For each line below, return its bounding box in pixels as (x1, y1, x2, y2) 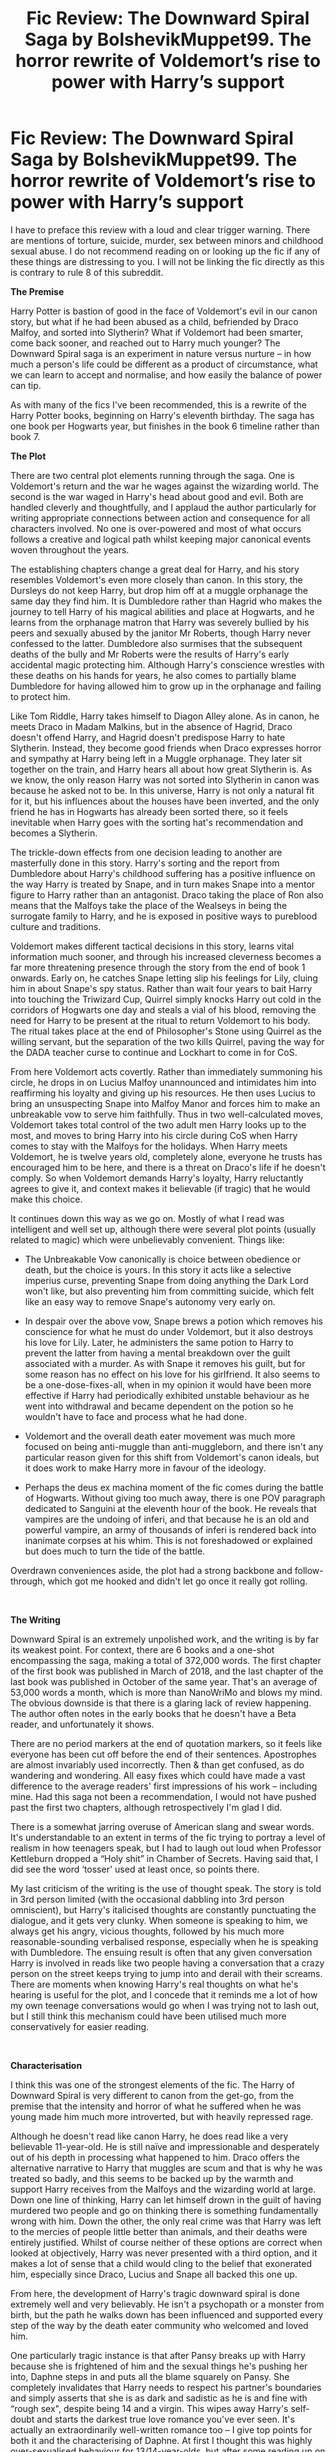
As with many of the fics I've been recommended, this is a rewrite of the (10, 398, 307, 411)
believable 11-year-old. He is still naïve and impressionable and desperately (10, 2140, 320, 2152)
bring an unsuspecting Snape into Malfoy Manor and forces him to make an (10, 1097, 321, 1109)
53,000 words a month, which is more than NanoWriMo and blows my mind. (10, 1686, 323, 1698)
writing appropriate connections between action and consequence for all (10, 512, 311, 524)
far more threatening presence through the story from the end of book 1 (10, 961, 306, 973)
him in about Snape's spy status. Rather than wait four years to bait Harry (10, 982, 313, 994)
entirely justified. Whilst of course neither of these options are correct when (10, 2236, 323, 2248)
